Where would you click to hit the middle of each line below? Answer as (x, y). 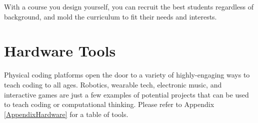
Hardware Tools (60, 51)
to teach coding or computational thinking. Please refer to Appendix (109, 104)
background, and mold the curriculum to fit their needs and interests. (110, 16)
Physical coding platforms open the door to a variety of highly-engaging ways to (127, 75)
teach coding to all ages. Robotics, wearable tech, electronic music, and (113, 84)
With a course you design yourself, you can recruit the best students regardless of (129, 6)
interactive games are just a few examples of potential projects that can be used (126, 94)
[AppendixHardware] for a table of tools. (66, 114)
